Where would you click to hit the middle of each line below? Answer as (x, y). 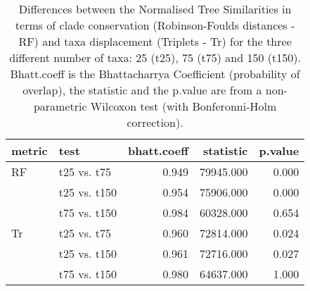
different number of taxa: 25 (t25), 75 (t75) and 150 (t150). (155, 57)
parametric (60, 106)
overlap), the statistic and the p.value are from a (142, 90)
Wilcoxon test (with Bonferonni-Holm (183, 106)
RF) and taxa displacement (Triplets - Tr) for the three (155, 41)
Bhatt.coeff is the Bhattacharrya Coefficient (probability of (155, 74)
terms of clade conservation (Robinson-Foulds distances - (155, 25)
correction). (155, 122)
